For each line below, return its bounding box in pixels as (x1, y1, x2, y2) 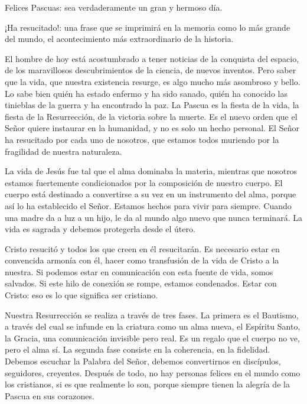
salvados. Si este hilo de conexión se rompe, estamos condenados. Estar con (5, 277, 277, 289)
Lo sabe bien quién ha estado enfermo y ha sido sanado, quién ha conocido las (5, 87, 288, 99)
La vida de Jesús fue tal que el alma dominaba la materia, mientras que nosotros (5, 165, 298, 177)
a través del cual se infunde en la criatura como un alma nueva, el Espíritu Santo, (5, 320, 301, 333)
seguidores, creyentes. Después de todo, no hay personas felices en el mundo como (5, 366, 301, 379)
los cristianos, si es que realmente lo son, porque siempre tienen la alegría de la (5, 378, 290, 390)
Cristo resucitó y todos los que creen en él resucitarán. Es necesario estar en (5, 242, 280, 255)
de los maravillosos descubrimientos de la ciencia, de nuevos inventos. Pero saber (5, 64, 296, 76)
